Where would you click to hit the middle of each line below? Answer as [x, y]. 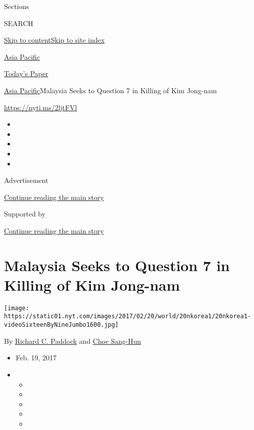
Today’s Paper [26, 73]
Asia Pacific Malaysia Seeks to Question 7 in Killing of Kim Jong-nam [110, 90]
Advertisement [26, 180]
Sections [16, 6]
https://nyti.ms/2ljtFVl [40, 107]
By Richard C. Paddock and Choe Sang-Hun [73, 341]
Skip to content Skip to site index [54, 40]
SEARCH [19, 23]
